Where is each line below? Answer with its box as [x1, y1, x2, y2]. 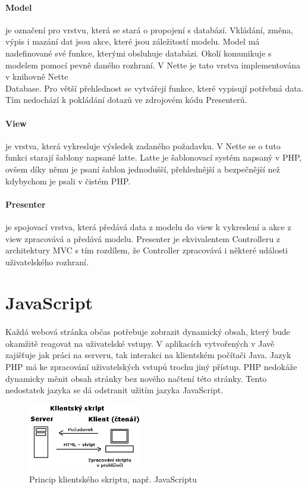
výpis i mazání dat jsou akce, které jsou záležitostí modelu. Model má [5, 35, 260, 48]
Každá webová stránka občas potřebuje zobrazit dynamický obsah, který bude [5, 325, 290, 338]
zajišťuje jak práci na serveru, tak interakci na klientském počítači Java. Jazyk [5, 349, 291, 361]
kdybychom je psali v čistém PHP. [5, 174, 131, 187]
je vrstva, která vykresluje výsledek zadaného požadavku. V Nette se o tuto [5, 139, 281, 152]
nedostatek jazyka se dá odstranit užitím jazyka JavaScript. [5, 384, 224, 396]
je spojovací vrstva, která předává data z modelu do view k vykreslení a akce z [5, 220, 291, 233]
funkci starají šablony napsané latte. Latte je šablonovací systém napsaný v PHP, [5, 151, 302, 164]
